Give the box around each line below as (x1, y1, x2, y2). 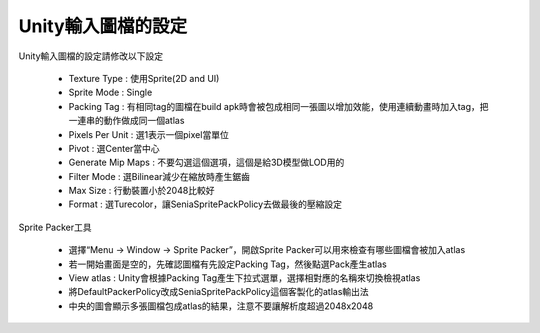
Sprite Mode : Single (68, 86, 153, 99)
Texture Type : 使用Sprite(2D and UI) (68, 72, 220, 84)
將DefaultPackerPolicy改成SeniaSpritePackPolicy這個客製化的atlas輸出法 (68, 286, 369, 298)
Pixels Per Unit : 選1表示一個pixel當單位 (68, 128, 229, 140)
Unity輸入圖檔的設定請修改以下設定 (18, 50, 164, 62)
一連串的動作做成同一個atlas (68, 115, 185, 127)
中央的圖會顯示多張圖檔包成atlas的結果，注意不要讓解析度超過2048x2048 (68, 300, 374, 312)
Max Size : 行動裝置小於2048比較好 (68, 185, 215, 197)
